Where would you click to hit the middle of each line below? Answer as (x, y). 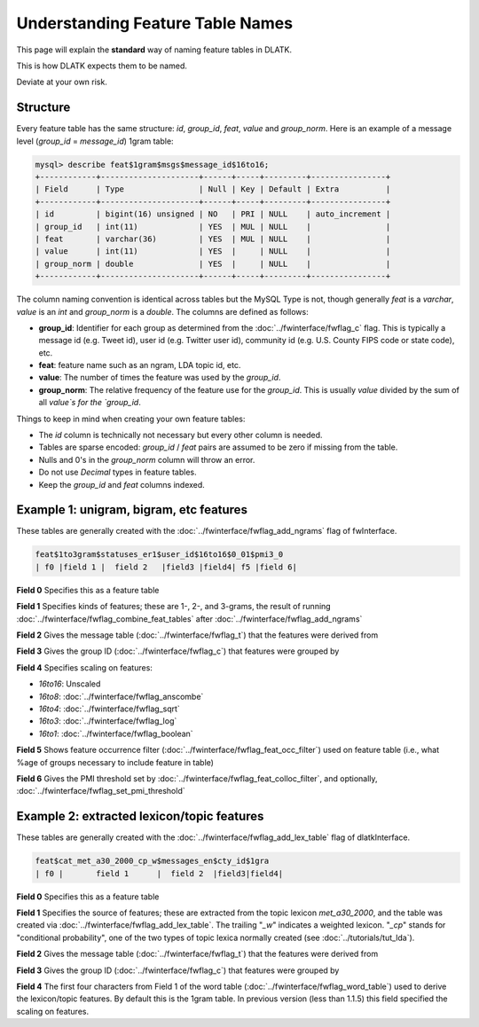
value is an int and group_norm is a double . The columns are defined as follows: (163, 311)
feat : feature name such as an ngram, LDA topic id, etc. (140, 365)
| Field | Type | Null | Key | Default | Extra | (213, 189)
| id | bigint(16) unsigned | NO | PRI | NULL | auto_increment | (213, 214)
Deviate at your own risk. (62, 82)
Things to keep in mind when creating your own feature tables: (131, 419)
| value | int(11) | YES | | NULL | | (213, 251)
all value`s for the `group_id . (90, 403)
